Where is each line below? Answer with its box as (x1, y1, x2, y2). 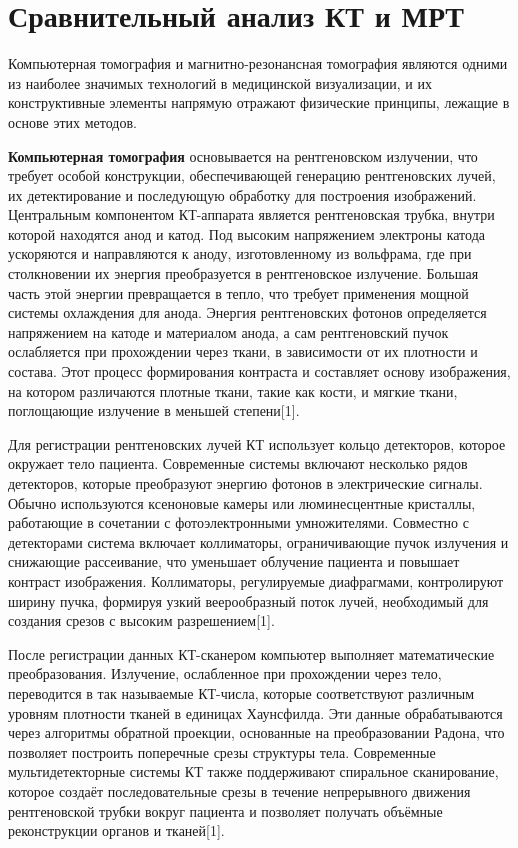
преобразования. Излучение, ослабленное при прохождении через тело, (8, 663, 442, 684)
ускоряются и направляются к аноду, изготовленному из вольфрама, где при (8, 243, 472, 264)
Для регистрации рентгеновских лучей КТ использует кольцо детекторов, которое (8, 433, 506, 454)
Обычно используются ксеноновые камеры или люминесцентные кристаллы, (8, 492, 476, 513)
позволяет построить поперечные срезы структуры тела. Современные (8, 741, 436, 762)
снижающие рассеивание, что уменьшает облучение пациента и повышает (8, 551, 460, 572)
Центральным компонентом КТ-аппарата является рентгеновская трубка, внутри (8, 204, 495, 225)
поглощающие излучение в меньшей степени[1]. (8, 400, 300, 421)
